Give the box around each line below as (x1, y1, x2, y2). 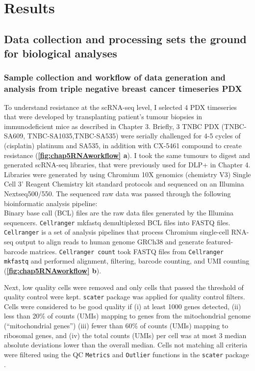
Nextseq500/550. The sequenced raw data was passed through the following (4, 188, 231, 199)
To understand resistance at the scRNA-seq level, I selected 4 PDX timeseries (4, 102, 237, 112)
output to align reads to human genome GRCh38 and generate (15, 237, 204, 247)
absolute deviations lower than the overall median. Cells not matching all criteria (4, 340, 248, 350)
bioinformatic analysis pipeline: (4, 198, 98, 208)
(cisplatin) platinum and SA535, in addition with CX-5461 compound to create (4, 140, 242, 151)
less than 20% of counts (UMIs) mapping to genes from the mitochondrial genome (4, 311, 251, 321)
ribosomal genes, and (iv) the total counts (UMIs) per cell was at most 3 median (4, 330, 247, 340)
